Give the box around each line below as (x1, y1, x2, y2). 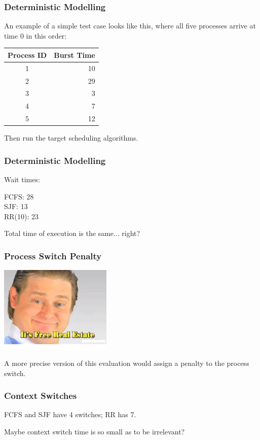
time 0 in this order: (4, 30, 67, 41)
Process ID (8, 49, 47, 60)
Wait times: (4, 174, 40, 185)
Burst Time (54, 49, 95, 60)
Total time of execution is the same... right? (4, 228, 140, 239)
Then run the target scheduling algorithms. (4, 132, 138, 143)
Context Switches (4, 389, 77, 402)
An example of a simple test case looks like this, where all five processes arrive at (4, 20, 256, 31)
